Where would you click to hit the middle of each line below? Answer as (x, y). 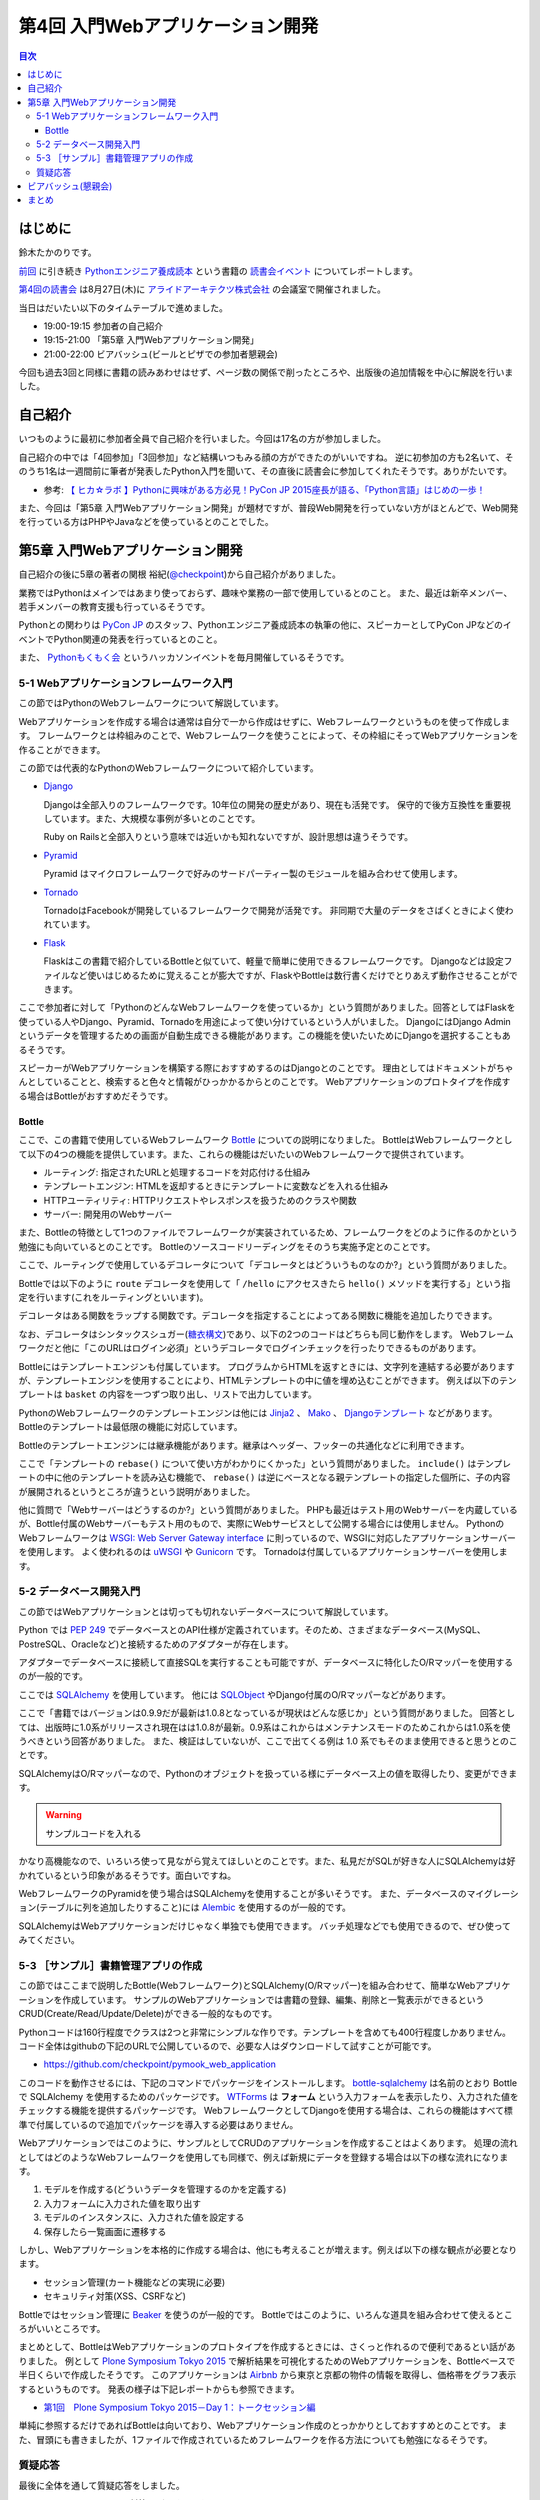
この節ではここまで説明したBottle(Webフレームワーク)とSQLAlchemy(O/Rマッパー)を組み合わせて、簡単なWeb (247, 1986)
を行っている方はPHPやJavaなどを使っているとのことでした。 (146, 522)
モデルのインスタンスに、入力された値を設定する (144, 2217)
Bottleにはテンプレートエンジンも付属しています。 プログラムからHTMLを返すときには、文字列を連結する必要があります (266, 1366)
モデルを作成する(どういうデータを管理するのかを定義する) (165, 2189)
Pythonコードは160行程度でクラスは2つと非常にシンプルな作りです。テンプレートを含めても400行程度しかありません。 (265, 2032)
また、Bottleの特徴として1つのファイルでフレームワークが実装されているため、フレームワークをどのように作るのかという (268, 1232)
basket (80, 1394)
